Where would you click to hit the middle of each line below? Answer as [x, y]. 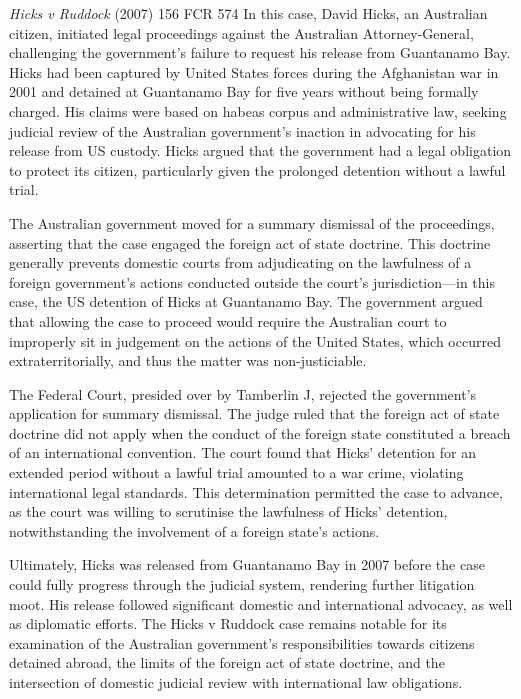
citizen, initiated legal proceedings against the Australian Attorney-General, [241, 32]
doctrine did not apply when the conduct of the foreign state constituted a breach [260, 432]
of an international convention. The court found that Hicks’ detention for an [242, 452]
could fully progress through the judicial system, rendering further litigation [242, 584]
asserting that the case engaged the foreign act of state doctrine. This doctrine [250, 242]
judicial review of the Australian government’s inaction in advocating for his [242, 130]
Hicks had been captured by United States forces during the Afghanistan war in [254, 71]
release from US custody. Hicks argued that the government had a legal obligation [260, 150]
